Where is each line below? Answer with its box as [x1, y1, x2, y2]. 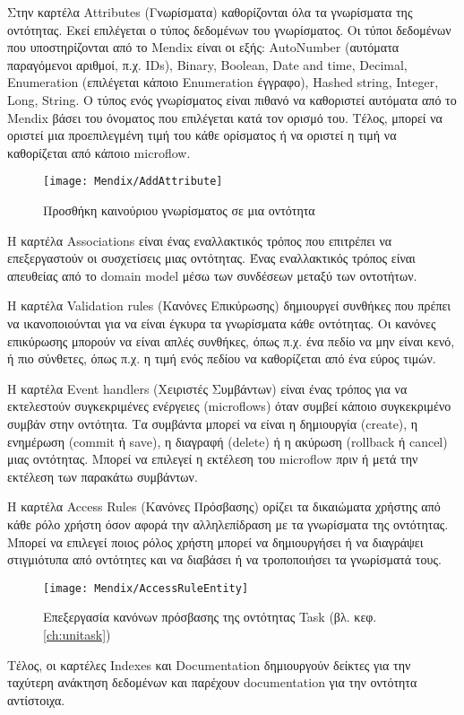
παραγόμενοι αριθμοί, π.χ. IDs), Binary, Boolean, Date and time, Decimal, [7, 55, 408, 74]
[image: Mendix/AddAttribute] [43, 175, 223, 188]
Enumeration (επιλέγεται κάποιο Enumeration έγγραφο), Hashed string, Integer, [7, 73, 439, 92]
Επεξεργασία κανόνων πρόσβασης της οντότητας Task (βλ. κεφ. [43, 607, 377, 626]
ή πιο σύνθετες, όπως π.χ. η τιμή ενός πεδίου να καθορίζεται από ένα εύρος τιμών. [7, 349, 436, 368]
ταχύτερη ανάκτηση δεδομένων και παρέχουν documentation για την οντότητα [7, 673, 417, 692]
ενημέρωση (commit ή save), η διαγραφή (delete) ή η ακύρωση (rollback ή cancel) [7, 432, 448, 450]
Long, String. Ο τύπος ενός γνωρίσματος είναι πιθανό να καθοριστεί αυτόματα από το [7, 90, 457, 109]
